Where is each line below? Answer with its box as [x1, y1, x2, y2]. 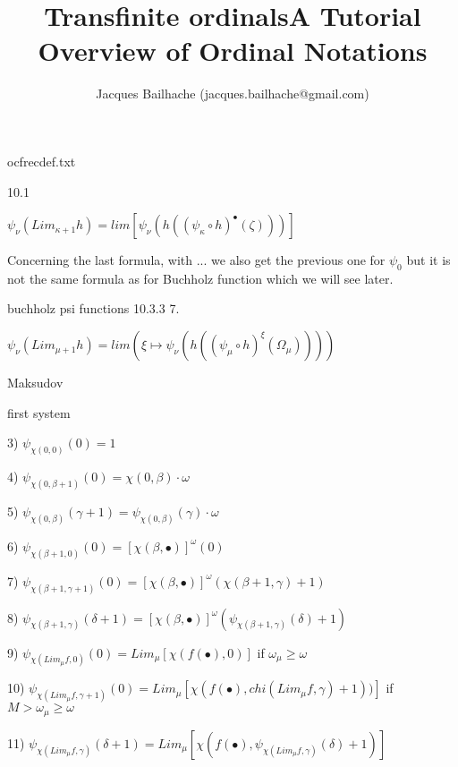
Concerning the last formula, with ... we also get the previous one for [7, 251, 386, 269]
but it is [406, 251, 451, 269]
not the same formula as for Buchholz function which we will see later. [7, 268, 394, 287]
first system [7, 403, 71, 422]
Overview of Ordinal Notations [38, 32, 428, 69]
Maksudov [7, 373, 64, 392]
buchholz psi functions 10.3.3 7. [7, 299, 180, 318]
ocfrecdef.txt [7, 151, 76, 170]
